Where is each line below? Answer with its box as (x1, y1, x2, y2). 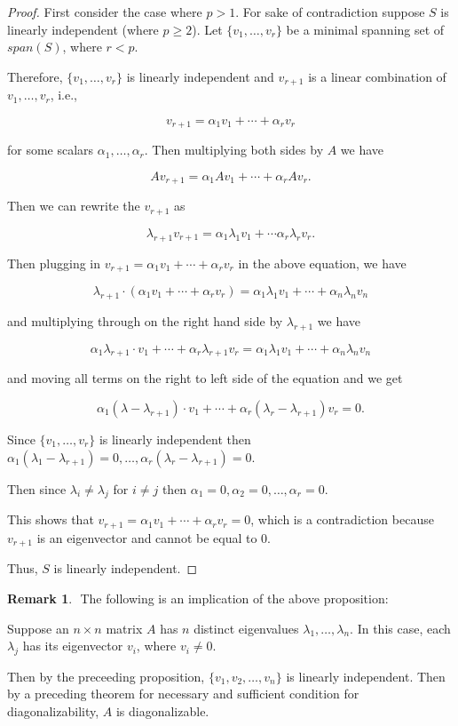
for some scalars (7, 140, 94, 159)
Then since (7, 479, 67, 498)
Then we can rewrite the (7, 196, 140, 215)
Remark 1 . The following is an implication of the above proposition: (7, 588, 389, 607)
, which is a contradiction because (250, 510, 434, 529)
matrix (106, 618, 143, 637)
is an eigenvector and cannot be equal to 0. (36, 528, 272, 546)
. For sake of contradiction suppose (235, 3, 425, 20)
